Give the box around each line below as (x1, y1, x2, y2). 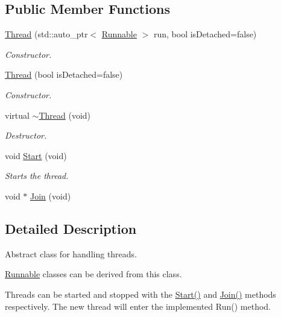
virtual (5, 108, 30, 121)
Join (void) (30, 189, 71, 202)
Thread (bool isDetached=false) (5, 68, 123, 81)
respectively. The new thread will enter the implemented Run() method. (5, 300, 271, 312)
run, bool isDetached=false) (153, 28, 257, 40)
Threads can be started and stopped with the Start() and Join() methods (5, 287, 276, 300)
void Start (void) (5, 149, 67, 162)
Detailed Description (5, 219, 137, 237)
